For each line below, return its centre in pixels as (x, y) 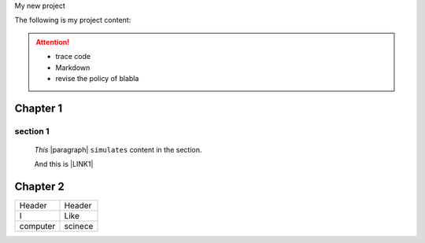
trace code (73, 57)
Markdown (73, 68)
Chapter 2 (39, 187)
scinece (79, 226)
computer (37, 226)
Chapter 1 (39, 108)
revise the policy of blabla (97, 78)
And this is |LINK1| (64, 164)
